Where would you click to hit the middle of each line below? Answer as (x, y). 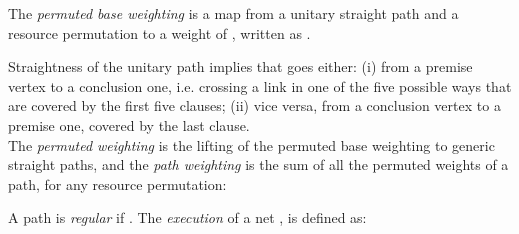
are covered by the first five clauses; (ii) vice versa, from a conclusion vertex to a (254, 105)
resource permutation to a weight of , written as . (159, 32)
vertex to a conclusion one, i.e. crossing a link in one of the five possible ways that (260, 85)
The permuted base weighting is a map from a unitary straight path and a (233, 13)
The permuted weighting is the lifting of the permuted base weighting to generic (251, 144)
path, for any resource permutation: (117, 183)
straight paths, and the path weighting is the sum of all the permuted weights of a (258, 164)
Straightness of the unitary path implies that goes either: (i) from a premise (240, 66)
